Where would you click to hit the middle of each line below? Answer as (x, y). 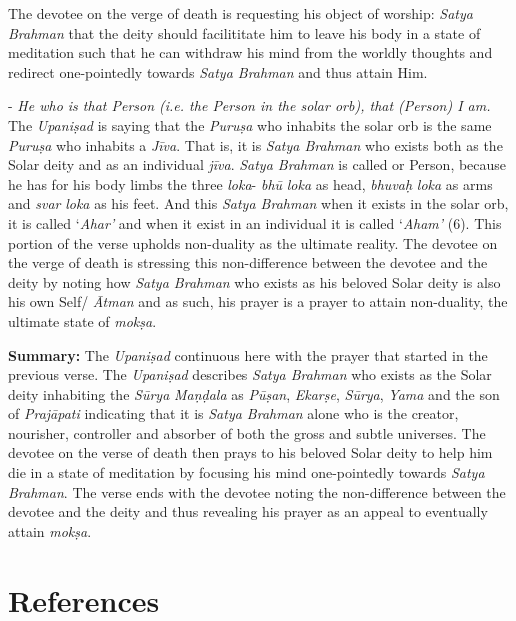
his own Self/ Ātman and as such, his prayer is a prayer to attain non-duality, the (258, 301)
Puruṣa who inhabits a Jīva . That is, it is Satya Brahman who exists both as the (255, 144)
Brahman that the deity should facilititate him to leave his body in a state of (244, 32)
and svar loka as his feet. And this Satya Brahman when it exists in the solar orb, (258, 203)
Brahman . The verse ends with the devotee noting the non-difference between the (257, 491)
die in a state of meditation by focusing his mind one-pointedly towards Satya (246, 472)
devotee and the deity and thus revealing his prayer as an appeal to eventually (248, 511)
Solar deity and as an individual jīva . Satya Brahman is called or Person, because (257, 164)
